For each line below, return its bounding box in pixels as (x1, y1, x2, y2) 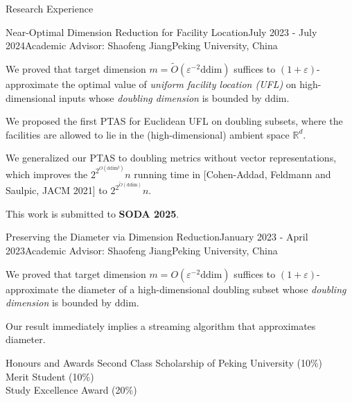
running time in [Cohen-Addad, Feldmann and (134, 166, 331, 181)
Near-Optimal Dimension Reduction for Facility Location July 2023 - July (6, 24, 317, 39)
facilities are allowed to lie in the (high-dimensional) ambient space (6, 127, 290, 141)
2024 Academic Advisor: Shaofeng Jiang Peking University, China (6, 38, 278, 53)
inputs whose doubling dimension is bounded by (59, 90, 262, 105)
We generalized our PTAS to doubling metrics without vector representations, (6, 150, 337, 165)
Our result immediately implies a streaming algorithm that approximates (6, 318, 316, 333)
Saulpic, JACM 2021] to (6, 183, 107, 198)
